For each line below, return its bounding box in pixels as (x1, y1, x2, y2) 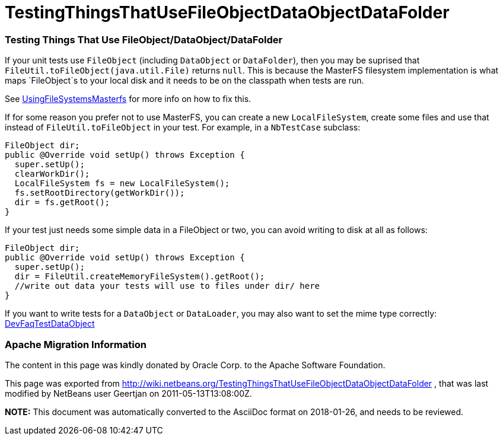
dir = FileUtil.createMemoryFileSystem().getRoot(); (14, 272, 265, 282)
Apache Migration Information (5, 338, 147, 350)
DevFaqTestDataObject (5, 318, 95, 329)
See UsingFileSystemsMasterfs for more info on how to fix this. (5, 94, 251, 104)
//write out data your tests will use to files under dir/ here (14, 281, 320, 291)
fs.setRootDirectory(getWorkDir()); (14, 188, 185, 198)
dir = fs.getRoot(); (14, 197, 110, 208)
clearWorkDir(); (14, 169, 90, 179)
